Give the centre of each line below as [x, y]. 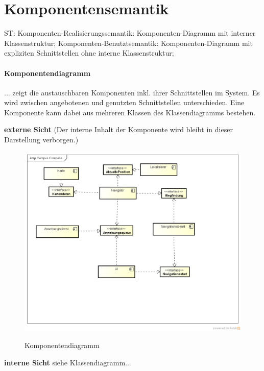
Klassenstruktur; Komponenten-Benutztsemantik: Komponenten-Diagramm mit [128, 43]
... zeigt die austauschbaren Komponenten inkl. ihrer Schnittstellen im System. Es [132, 92]
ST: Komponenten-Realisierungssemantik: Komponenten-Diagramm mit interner [130, 33]
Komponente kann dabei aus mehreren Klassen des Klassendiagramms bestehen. [130, 112]
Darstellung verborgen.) [41, 140]
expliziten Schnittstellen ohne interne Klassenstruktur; [89, 53]
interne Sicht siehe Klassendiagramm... [68, 362]
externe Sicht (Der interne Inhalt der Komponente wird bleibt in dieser [118, 129]
